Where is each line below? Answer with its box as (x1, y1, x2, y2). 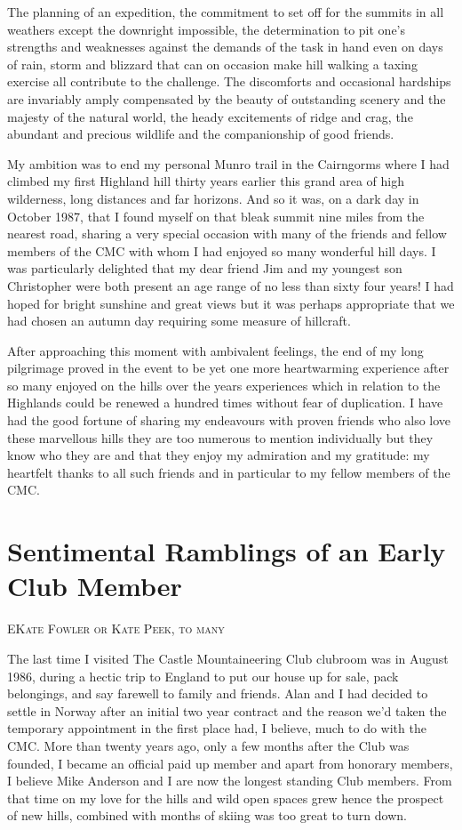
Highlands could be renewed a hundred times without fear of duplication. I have (7, 393, 443, 412)
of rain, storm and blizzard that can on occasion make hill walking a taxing (7, 54, 418, 73)
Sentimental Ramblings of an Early (7, 533, 446, 569)
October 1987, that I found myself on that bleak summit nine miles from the (7, 206, 425, 225)
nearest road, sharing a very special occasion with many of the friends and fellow (7, 224, 447, 243)
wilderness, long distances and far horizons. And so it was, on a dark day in (7, 189, 419, 207)
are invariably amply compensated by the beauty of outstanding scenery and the (7, 89, 446, 108)
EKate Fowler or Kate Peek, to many (7, 619, 225, 638)
